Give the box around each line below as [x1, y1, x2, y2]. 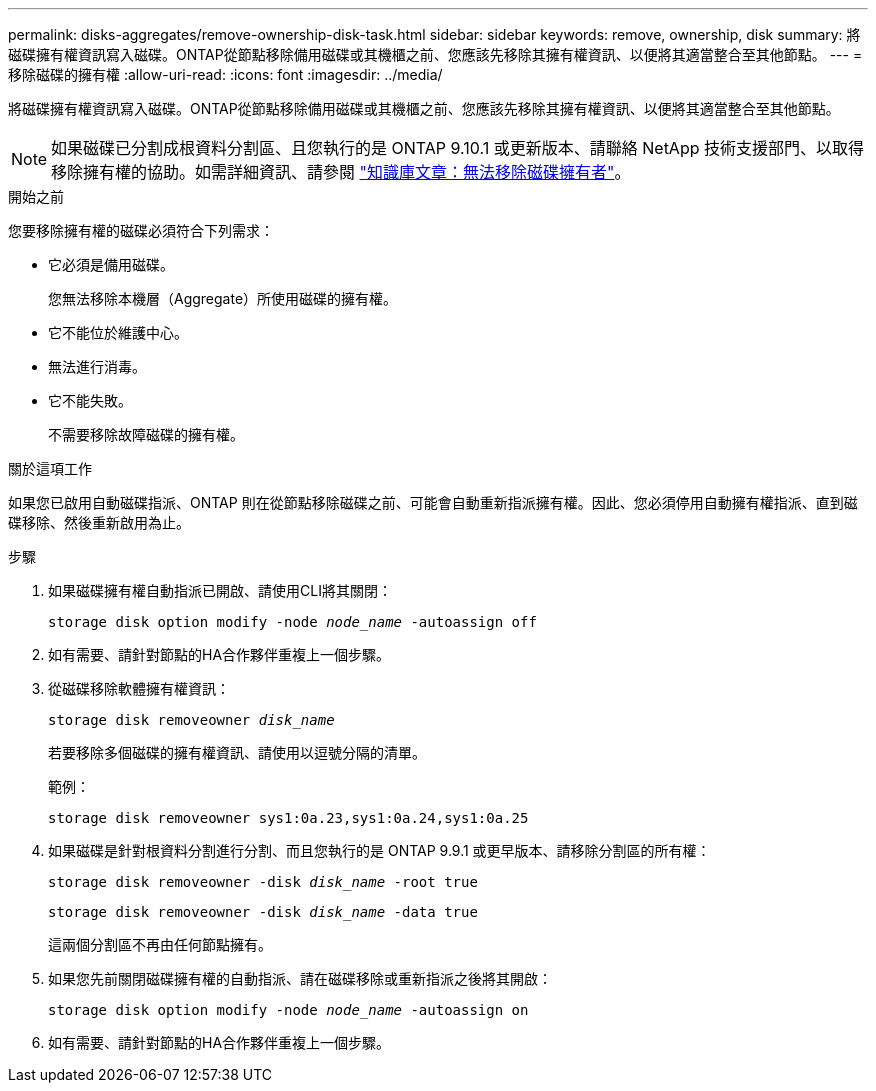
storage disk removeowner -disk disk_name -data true [48, 904, 478, 920]
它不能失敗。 [48, 392, 132, 409]
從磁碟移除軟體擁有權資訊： [48, 680, 230, 697]
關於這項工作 [8, 460, 92, 477]
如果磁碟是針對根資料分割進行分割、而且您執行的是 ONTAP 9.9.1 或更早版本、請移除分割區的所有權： [48, 842, 711, 859]
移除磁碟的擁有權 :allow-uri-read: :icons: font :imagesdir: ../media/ [8, 66, 443, 83]
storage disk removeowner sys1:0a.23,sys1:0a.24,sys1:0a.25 [48, 810, 529, 826]
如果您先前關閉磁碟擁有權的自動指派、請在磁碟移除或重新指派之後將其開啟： [48, 970, 552, 987]
